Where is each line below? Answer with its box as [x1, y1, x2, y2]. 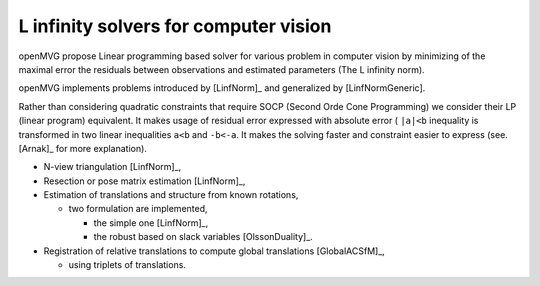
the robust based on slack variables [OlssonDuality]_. [93, 231, 314, 243]
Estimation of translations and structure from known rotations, [43, 189, 299, 201]
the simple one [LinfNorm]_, [93, 216, 209, 229]
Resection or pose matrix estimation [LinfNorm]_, [43, 175, 246, 187]
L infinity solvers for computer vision [18, 15, 332, 37]
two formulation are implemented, [68, 203, 209, 215]
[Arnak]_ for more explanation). [18, 142, 147, 154]
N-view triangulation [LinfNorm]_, [43, 161, 182, 173]
